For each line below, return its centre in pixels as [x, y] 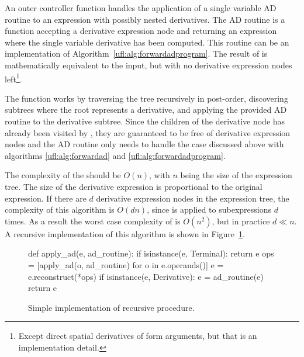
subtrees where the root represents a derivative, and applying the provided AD [146, 110]
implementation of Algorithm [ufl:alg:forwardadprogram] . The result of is [136, 53]
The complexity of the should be [63, 175]
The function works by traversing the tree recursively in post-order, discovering [146, 98]
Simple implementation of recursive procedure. [111, 307]
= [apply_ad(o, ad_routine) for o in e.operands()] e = [126, 264]
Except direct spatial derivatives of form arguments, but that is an [138, 336]
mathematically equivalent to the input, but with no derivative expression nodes [148, 65]
